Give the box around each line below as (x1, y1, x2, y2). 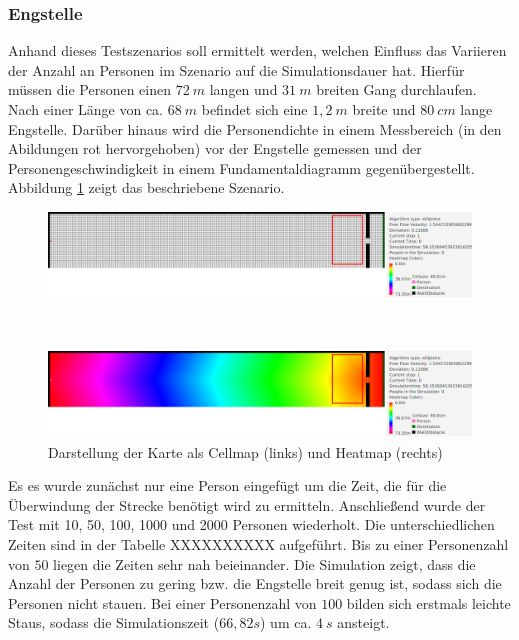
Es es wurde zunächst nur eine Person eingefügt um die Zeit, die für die (8, 475, 447, 496)
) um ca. (259, 612, 312, 633)
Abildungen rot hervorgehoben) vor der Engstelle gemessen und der (8, 138, 422, 159)
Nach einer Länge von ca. (8, 99, 163, 119)
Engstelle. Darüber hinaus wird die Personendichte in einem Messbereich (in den (8, 118, 502, 139)
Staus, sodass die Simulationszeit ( (8, 612, 220, 633)
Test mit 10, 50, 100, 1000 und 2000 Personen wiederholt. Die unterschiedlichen (8, 514, 495, 535)
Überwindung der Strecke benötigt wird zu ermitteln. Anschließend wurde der (8, 494, 486, 515)
